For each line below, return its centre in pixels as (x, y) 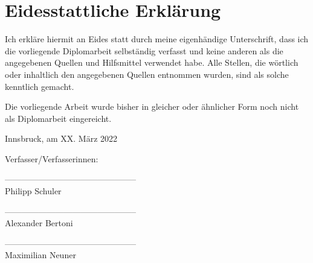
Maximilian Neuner (40, 255)
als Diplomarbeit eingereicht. (58, 118)
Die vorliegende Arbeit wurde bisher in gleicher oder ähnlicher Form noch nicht (152, 106)
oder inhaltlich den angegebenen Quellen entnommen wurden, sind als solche (147, 74)
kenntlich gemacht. (40, 86)
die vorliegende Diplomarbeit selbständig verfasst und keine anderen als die (144, 50)
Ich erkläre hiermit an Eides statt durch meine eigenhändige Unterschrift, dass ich (157, 39)
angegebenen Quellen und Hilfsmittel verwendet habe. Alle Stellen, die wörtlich (152, 62)
